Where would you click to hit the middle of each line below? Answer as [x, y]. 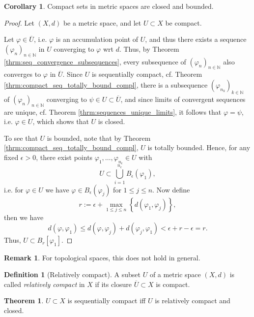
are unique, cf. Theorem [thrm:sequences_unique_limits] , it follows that [113, 111]
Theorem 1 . [24, 301]
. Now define [171, 189]
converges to [23, 74]
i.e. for [14, 189]
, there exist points [64, 157]
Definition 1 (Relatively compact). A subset [72, 274]
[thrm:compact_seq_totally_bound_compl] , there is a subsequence [106, 84]
